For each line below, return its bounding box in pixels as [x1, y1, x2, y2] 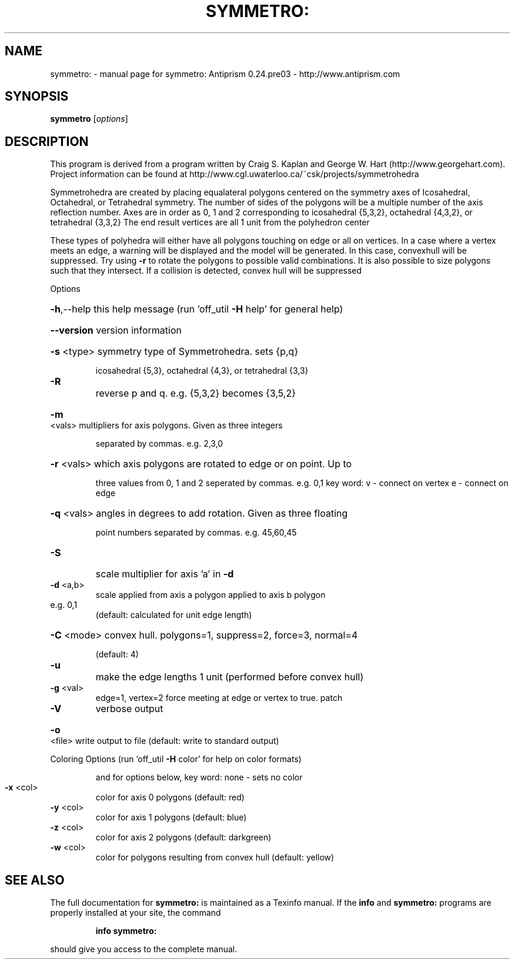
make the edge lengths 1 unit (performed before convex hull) [95, 671, 364, 683]
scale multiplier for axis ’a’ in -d [95, 568, 234, 580]
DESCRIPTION [5, 134, 89, 149]
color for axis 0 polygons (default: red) [95, 792, 245, 803]
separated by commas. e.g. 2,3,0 [95, 438, 223, 449]
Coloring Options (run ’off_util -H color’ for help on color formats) [50, 754, 302, 764]
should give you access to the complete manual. [50, 944, 238, 955]
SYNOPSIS [5, 89, 69, 104]
